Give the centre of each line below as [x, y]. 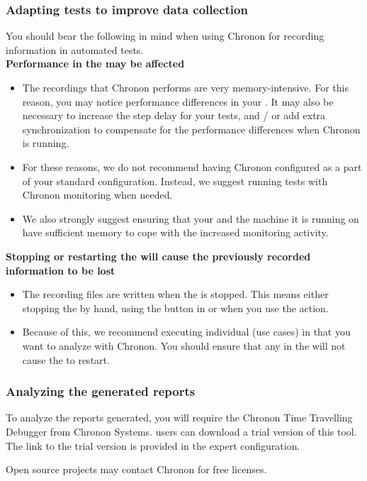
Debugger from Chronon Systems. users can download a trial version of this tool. [181, 431]
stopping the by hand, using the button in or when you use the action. [175, 308]
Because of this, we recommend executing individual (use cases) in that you [186, 332]
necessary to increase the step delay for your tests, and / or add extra [174, 115]
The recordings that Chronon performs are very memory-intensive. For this [185, 87]
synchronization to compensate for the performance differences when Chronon [191, 129]
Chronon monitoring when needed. [97, 195]
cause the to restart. [66, 359]
